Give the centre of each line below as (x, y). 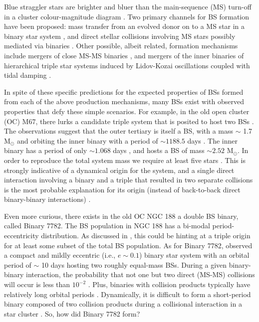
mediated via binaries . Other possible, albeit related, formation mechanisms (121, 46)
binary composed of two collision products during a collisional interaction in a (123, 304)
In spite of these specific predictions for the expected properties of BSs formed (124, 91)
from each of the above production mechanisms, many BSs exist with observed (124, 101)
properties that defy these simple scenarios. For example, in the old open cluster (127, 111)
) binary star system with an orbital (194, 255)
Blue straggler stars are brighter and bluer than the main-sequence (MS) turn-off (128, 6)
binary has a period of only (46, 150)
